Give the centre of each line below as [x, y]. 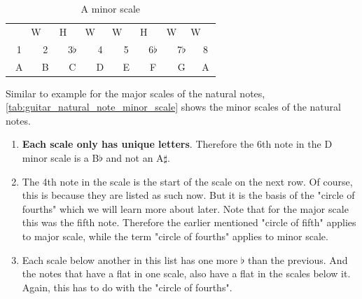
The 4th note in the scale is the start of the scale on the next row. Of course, [187, 181]
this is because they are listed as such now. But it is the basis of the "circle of [188, 195]
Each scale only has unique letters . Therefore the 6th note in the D [177, 144]
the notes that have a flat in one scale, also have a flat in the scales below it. [186, 273]
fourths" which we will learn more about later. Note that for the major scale [185, 208]
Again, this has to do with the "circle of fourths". [127, 287]
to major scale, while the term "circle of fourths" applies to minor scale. [175, 236]
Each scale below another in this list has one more [130, 259]
